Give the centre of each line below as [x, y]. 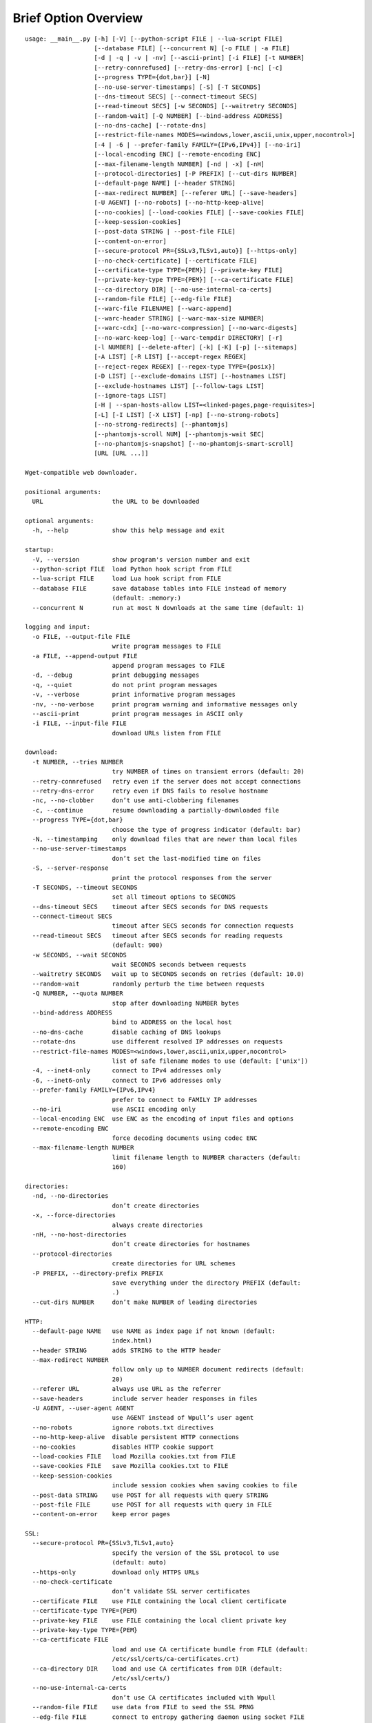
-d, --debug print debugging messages [116, 675]
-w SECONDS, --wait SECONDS [80, 955]
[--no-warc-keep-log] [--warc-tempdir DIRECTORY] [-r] [188, 337]
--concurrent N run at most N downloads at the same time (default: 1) [168, 608]
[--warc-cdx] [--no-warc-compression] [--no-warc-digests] [196, 328]
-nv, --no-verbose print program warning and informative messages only [165, 704]
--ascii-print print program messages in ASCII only [137, 714]
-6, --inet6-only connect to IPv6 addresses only [127, 1080]
